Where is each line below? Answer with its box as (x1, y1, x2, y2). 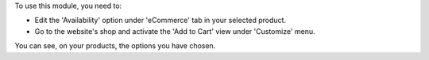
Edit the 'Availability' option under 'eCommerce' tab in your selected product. (34, 16, 286, 25)
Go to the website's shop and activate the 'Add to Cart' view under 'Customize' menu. (34, 26, 315, 36)
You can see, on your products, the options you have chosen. (14, 41, 216, 51)
